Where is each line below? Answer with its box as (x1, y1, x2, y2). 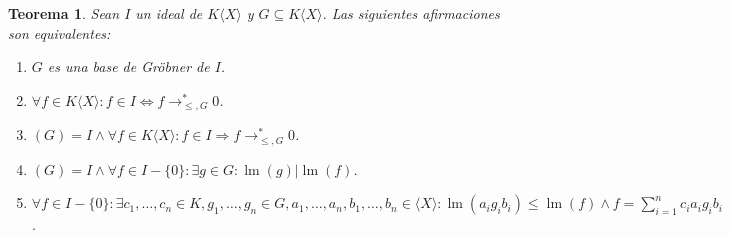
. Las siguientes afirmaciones (322, 3, 500, 23)
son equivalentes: (8, 22, 111, 43)
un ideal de (135, 3, 203, 23)
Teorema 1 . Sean (8, 3, 120, 23)
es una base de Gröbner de (47, 56, 210, 77)
